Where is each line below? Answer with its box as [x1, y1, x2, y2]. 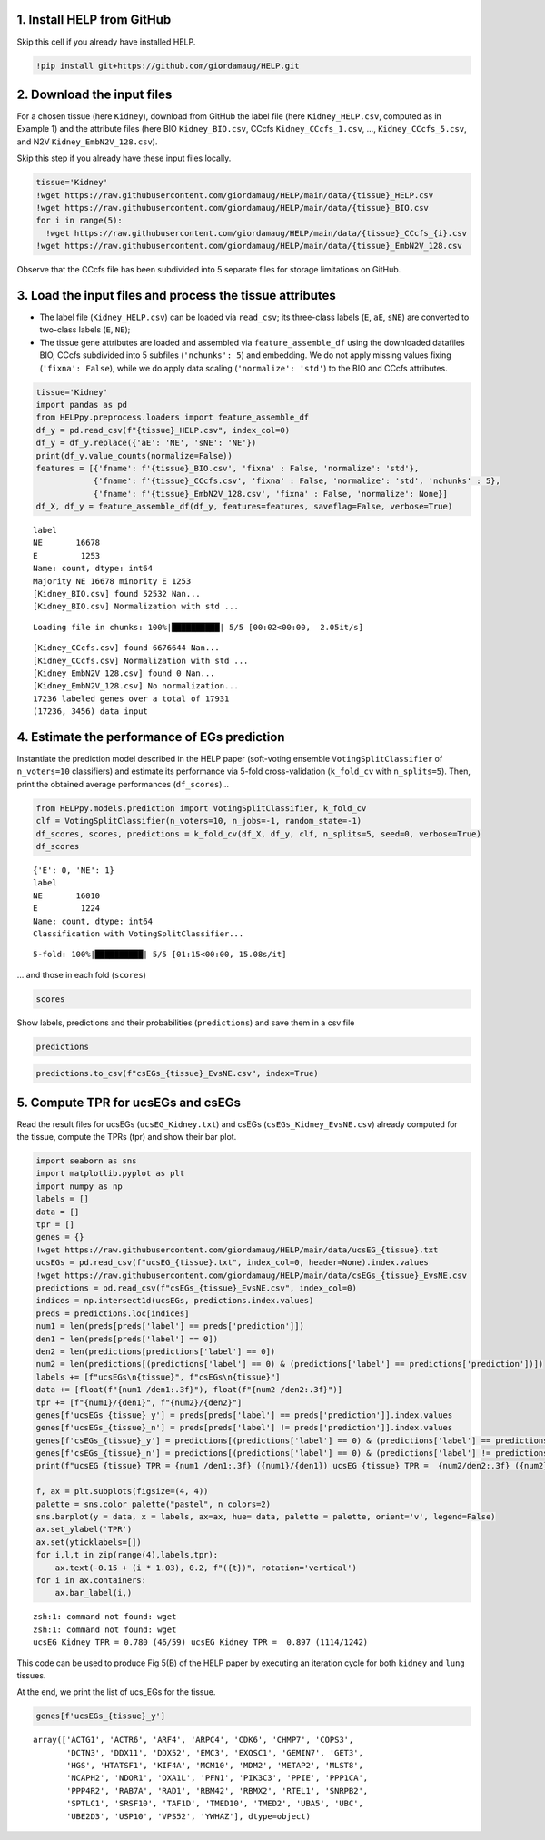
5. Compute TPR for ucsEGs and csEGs [16, 1094, 241, 1110]
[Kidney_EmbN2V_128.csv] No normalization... [33, 681, 240, 691]
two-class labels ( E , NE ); [39, 324, 131, 335]
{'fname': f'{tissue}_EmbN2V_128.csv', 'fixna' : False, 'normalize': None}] [93, 489, 449, 499]
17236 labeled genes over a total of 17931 [33, 693, 230, 704]
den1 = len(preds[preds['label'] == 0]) [35, 1333, 218, 1344]
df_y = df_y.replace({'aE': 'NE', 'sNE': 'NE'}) [35, 438, 257, 449]
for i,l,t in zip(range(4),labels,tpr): [35, 1549, 218, 1560]
